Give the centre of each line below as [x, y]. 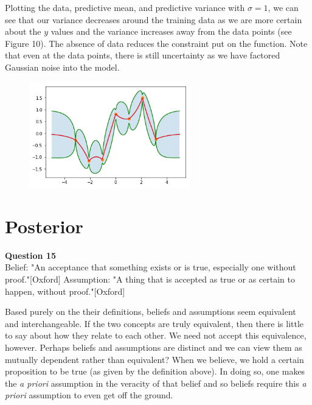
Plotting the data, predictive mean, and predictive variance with [125, 7]
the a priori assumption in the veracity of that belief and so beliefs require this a [156, 383]
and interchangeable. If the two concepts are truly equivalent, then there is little [154, 323]
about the [23, 31]
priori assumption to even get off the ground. [89, 395]
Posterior [44, 226]
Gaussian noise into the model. [62, 67]
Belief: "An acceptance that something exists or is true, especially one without [151, 267]
